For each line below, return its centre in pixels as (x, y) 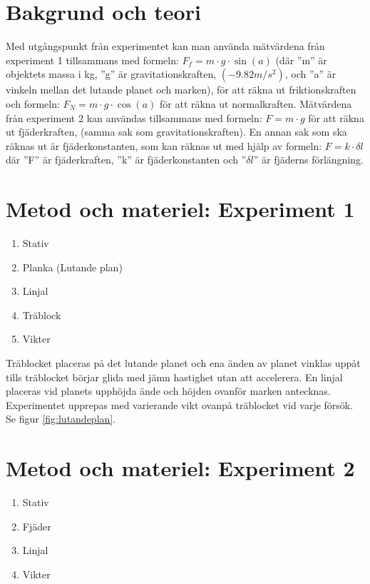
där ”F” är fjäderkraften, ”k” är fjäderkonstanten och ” (126, 160)
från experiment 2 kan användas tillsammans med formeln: (134, 117)
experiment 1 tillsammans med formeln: (92, 60)
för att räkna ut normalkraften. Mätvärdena (256, 103)
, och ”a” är (310, 74)
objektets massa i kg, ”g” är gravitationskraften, (111, 74)
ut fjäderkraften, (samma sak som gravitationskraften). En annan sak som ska (176, 132)
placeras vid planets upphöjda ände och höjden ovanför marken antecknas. (168, 391)
